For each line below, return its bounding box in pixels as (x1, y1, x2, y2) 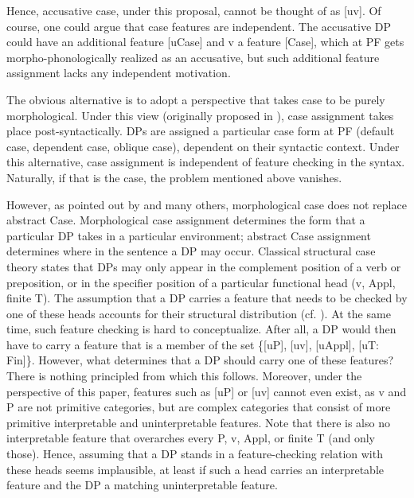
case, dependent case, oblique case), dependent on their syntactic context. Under (6, 138, 400, 154)
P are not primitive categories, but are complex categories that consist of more (6, 399, 391, 415)
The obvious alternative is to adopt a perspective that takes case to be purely (6, 91, 385, 107)
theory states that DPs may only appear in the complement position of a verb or (6, 258, 401, 274)
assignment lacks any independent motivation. (6, 64, 231, 81)
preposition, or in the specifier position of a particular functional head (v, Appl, (6, 274, 396, 290)
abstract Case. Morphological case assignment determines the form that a (6, 212, 365, 228)
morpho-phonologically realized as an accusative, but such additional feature (6, 49, 380, 65)
